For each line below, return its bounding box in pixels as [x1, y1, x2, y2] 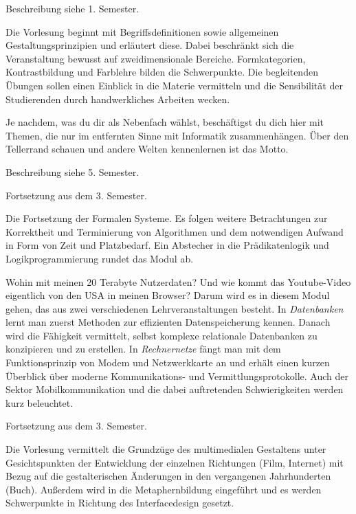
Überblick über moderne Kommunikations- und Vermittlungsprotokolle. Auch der [5, 368, 348, 383]
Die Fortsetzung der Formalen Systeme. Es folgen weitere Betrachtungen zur [5, 211, 328, 225]
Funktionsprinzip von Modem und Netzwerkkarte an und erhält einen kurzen [5, 355, 330, 370]
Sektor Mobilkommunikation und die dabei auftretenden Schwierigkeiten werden [5, 382, 344, 396]
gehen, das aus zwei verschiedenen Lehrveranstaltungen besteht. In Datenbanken [5, 301, 344, 315]
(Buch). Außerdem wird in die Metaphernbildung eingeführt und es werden [5, 482, 322, 496]
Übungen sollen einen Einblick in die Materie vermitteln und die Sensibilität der [5, 78, 343, 92]
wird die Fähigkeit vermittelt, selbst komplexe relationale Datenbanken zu [5, 328, 318, 342]
